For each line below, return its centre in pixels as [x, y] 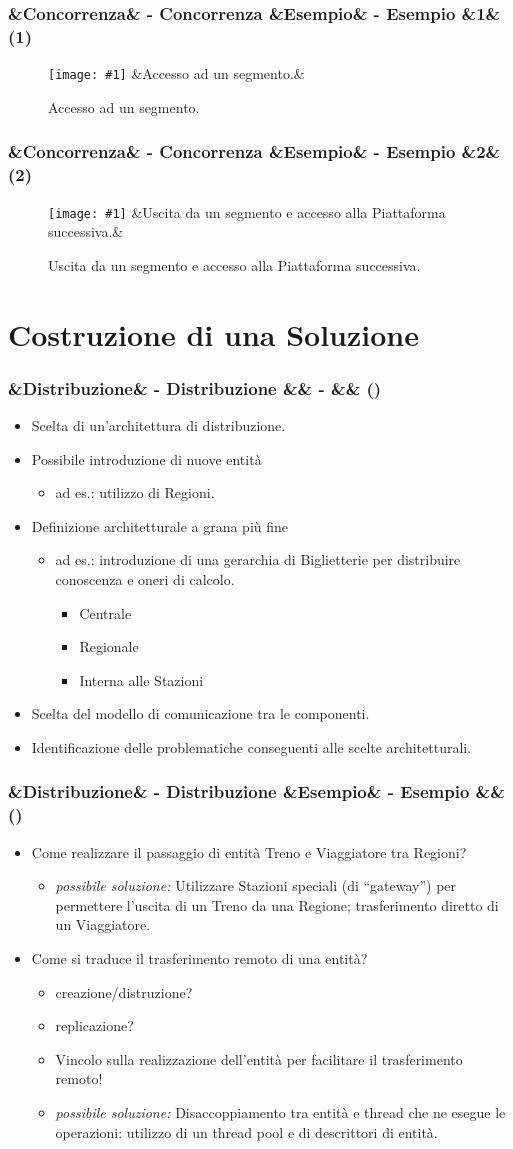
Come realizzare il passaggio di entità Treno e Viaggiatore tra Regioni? [249, 851]
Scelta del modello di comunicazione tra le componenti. [200, 713]
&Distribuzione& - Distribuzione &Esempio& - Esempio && [256, 791]
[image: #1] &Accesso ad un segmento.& [176, 73]
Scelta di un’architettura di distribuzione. [158, 424]
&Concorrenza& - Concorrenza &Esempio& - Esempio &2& [254, 151]
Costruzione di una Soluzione [213, 333]
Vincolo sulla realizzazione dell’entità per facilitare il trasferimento [259, 1058]
